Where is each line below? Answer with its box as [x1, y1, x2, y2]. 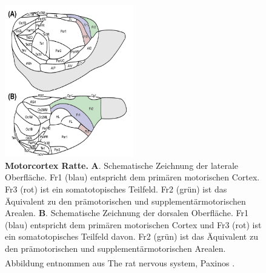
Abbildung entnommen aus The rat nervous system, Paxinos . [5, 256, 235, 269]
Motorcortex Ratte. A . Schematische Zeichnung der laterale [5, 159, 239, 171]
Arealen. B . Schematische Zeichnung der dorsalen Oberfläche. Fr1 [5, 206, 249, 219]
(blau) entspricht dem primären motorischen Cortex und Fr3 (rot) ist [5, 218, 262, 231]
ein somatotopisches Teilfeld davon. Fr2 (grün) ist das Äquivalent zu [5, 230, 258, 243]
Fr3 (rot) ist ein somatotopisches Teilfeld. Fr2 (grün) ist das [5, 182, 227, 195]
